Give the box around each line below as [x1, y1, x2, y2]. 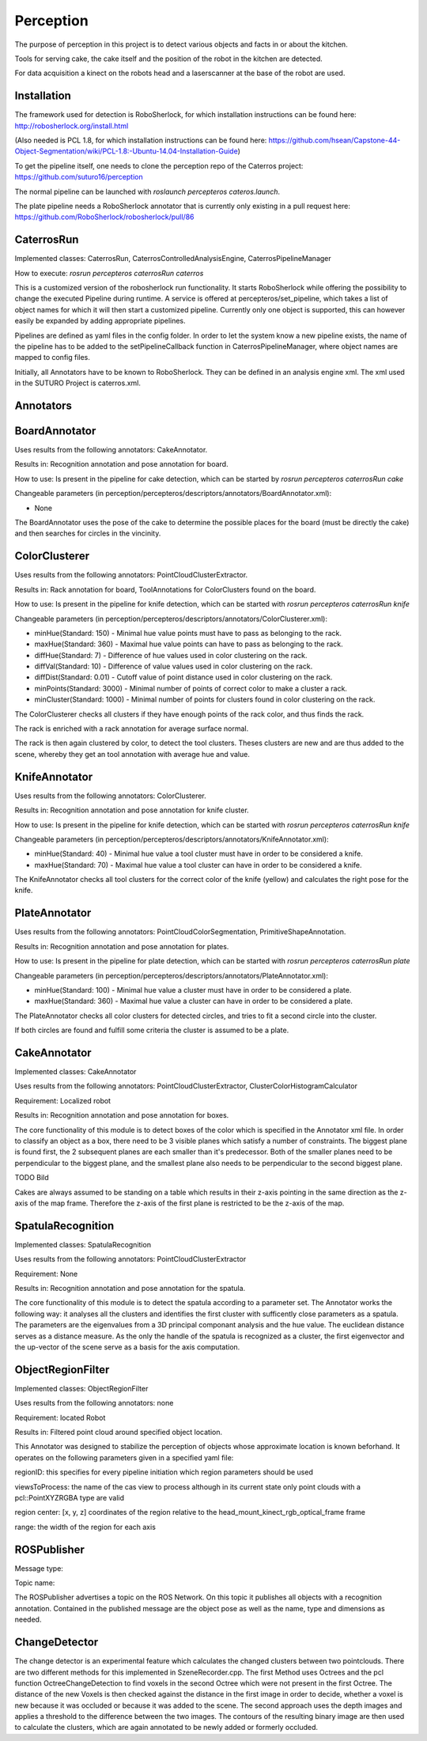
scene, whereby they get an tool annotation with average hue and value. [14, 749, 251, 759]
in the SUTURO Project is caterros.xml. [14, 378, 142, 388]
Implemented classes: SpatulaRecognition [14, 1240, 152, 1249]
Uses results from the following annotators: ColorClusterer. [14, 791, 207, 800]
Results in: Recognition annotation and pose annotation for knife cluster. [14, 805, 249, 815]
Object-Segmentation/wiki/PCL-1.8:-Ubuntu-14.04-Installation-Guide [14, 146, 238, 156]
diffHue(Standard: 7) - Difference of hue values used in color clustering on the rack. [34, 650, 308, 660]
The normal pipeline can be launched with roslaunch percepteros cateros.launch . [14, 187, 281, 196]
